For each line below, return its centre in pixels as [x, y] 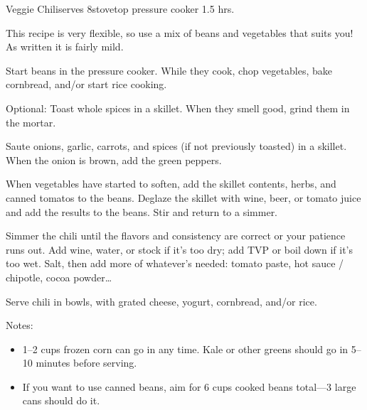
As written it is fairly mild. [65, 47]
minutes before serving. [86, 363]
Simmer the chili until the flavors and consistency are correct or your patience [176, 236]
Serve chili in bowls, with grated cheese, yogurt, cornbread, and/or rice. [161, 301]
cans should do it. [61, 400]
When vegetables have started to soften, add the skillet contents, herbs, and [171, 184]
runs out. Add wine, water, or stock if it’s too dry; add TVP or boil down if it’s [180, 249]
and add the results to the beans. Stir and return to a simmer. [142, 211]
